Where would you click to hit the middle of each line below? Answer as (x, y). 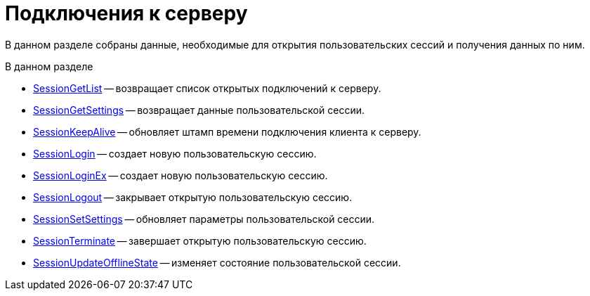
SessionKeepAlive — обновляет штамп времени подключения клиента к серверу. (227, 131)
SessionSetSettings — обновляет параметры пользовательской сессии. (204, 219)
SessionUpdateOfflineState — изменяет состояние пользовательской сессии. (217, 262)
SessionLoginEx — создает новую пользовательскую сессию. (181, 175)
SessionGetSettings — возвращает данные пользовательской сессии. (199, 110)
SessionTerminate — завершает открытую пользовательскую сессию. (200, 240)
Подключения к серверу (126, 13)
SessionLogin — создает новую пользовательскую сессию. (175, 153)
